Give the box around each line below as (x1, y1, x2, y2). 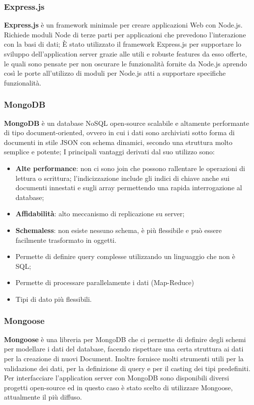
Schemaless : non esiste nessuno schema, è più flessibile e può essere (15, 225, 222, 235)
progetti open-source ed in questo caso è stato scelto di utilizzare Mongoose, (4, 382, 233, 392)
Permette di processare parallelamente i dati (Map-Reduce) (15, 277, 194, 288)
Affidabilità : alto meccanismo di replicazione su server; (15, 208, 185, 219)
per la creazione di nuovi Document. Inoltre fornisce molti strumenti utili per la (4, 353, 244, 363)
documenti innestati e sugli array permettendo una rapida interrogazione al (15, 182, 242, 193)
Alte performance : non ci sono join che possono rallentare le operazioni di (15, 163, 245, 173)
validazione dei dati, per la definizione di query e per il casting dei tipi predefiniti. (4, 363, 251, 373)
